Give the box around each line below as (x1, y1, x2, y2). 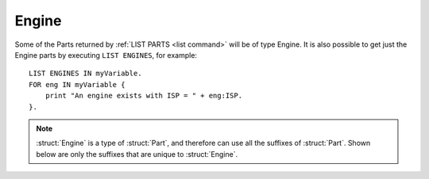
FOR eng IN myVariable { (29, 80, 126, 89)
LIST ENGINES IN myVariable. (29, 69, 142, 78)
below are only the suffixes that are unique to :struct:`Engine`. (36, 149, 238, 158)
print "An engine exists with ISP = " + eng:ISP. (44, 91, 242, 101)
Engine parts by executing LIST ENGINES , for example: (14, 50, 198, 59)
